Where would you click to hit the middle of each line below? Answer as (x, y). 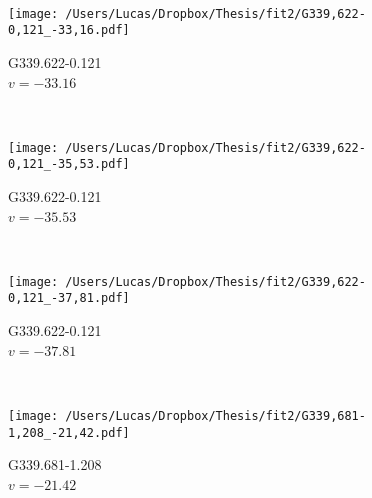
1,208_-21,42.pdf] (69, 432)
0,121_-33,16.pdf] (69, 30)
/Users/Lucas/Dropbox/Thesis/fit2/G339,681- (215, 415)
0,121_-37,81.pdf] (69, 298)
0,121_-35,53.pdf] (69, 164)
